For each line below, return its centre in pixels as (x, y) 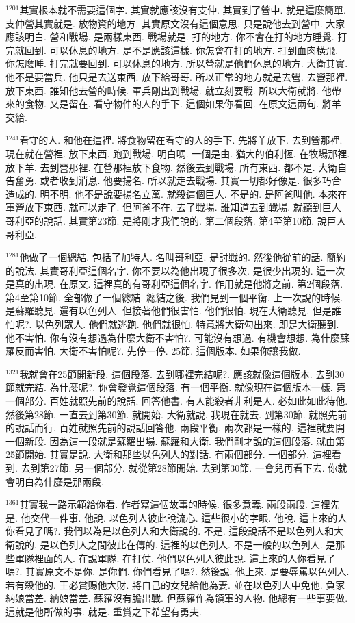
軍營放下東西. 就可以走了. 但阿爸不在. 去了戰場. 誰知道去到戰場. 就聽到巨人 (173, 207)
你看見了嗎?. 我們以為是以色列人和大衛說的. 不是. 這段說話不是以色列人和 (170, 531)
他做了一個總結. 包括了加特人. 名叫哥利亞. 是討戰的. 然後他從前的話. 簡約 (183, 257)
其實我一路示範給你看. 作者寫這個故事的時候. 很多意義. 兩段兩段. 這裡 (175, 504)
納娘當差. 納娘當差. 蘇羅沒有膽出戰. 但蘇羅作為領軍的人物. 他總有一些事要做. (177, 598)
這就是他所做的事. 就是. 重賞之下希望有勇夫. (104, 611)
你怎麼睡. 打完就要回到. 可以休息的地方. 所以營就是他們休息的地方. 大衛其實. (177, 63)
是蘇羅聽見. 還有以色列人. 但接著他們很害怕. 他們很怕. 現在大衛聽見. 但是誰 (173, 310)
